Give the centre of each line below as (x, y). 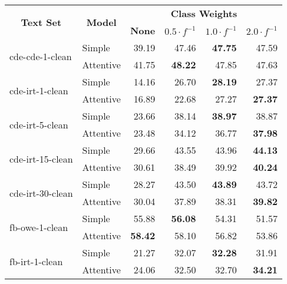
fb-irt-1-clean (36, 261)
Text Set (41, 22)
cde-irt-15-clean (41, 158)
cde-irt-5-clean (39, 124)
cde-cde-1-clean (41, 56)
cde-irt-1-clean (39, 90)
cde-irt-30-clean (41, 193)
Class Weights (204, 13)
